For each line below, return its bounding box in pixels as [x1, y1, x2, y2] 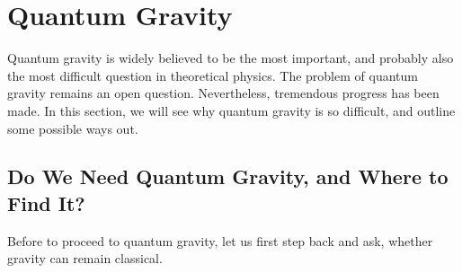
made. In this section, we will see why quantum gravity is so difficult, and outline [7, 101, 456, 119]
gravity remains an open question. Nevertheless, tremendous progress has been [7, 84, 440, 102]
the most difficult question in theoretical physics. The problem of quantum [7, 66, 418, 84]
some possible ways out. [7, 119, 138, 137]
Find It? [7, 189, 85, 216]
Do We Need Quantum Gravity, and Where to [7, 163, 449, 190]
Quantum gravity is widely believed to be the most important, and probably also [7, 48, 454, 67]
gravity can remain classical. [7, 249, 163, 268]
